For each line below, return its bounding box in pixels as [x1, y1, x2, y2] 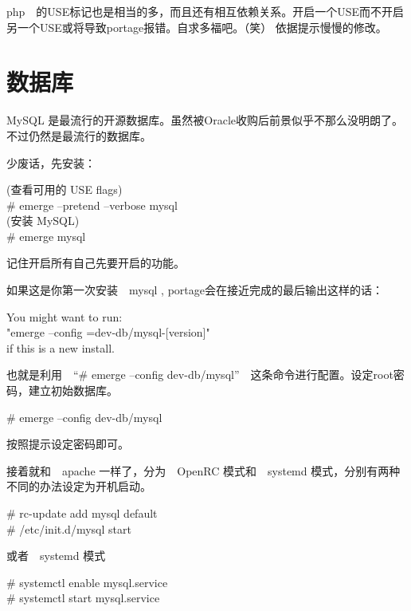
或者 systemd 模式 [6, 547, 106, 564]
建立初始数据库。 [28, 382, 118, 399]
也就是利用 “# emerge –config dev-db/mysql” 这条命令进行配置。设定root [6, 366, 393, 383]
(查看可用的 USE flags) [6, 181, 123, 198]
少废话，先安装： [6, 154, 96, 171]
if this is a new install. [6, 339, 115, 356]
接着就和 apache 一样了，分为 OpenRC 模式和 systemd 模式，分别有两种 [6, 462, 401, 479]
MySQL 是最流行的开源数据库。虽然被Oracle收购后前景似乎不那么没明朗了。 [6, 112, 404, 128]
